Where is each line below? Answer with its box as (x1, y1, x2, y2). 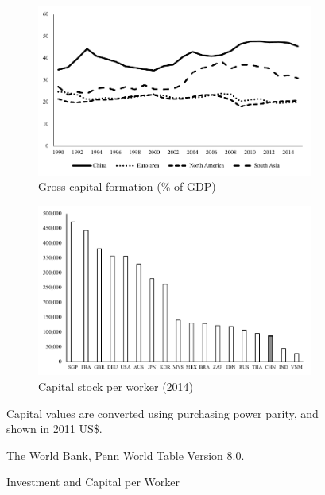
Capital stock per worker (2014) (38, 377, 194, 394)
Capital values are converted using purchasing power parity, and (6, 404, 319, 421)
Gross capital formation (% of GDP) (38, 178, 216, 195)
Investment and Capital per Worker (6, 474, 180, 490)
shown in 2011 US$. (6, 420, 103, 437)
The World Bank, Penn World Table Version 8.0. (6, 447, 245, 463)
